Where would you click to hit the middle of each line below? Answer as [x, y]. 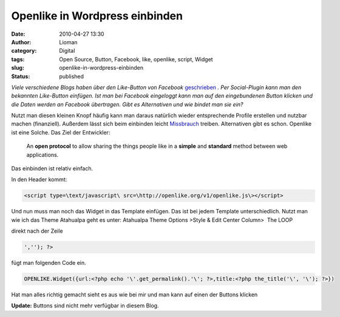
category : [24, 51]
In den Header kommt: [39, 179]
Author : [21, 42]
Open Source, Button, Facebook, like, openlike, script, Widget [136, 59]
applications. [42, 155]
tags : [18, 59]
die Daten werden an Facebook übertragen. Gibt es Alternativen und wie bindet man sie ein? [127, 104]
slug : [18, 68]
